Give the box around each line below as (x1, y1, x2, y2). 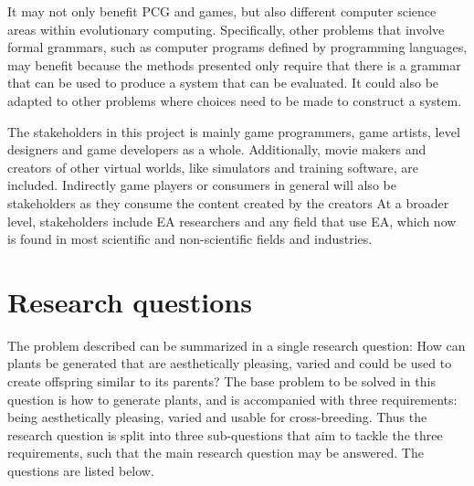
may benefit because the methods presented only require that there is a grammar (7, 55, 461, 74)
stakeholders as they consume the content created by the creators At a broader (7, 193, 449, 212)
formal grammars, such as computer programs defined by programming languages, (7, 37, 468, 57)
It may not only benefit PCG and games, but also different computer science (7, 2, 437, 20)
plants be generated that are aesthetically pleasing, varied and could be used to (7, 354, 452, 373)
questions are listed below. (7, 461, 154, 480)
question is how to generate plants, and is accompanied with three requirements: (7, 389, 458, 408)
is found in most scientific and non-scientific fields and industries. (7, 229, 373, 248)
